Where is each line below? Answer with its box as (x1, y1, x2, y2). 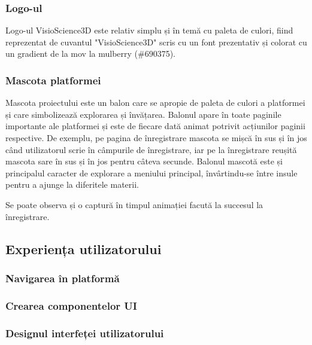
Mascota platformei (5, 72, 101, 87)
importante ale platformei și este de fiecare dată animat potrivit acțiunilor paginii (5, 120, 305, 132)
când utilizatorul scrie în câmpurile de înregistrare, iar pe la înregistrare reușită (5, 143, 297, 155)
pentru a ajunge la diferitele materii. (5, 178, 139, 191)
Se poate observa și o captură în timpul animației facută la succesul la (5, 198, 263, 210)
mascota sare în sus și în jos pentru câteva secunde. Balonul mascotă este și (5, 155, 283, 167)
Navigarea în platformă (5, 270, 120, 285)
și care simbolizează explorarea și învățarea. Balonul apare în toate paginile (5, 108, 281, 120)
